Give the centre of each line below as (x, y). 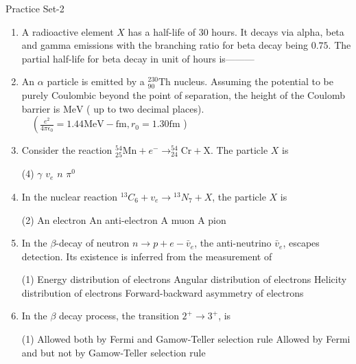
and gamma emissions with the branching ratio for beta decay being (165, 45)
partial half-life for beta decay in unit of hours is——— (138, 58)
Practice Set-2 (35, 8)
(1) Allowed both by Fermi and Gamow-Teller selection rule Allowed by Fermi (186, 339)
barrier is (41, 108)
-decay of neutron (93, 243)
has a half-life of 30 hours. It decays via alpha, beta (236, 31)
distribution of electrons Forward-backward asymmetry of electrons (163, 292)
